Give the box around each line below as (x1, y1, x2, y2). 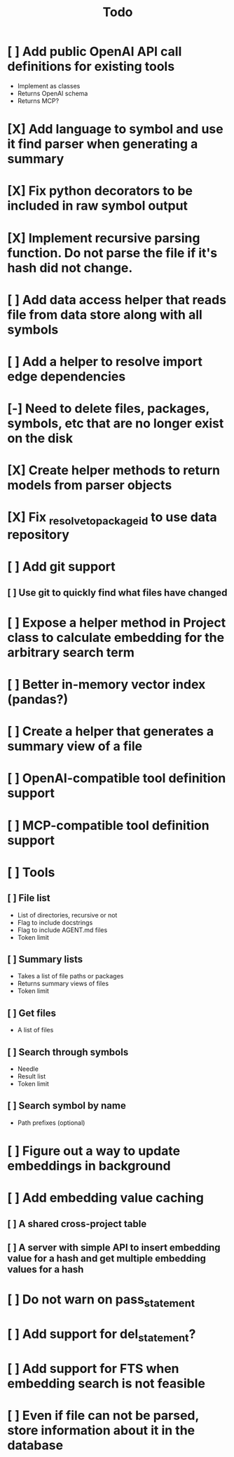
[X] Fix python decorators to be (7, 183, 193, 199)
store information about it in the (7, 1422, 195, 1438)
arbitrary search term (7, 644, 135, 660)
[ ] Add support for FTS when (7, 1360, 180, 1376)
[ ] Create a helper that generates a (7, 723, 214, 739)
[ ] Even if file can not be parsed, (7, 1407, 200, 1423)
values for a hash (7, 1263, 84, 1275)
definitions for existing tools (7, 59, 175, 74)
